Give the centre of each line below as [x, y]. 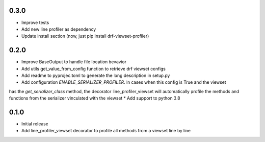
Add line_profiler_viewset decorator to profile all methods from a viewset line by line [106, 131]
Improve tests [35, 23]
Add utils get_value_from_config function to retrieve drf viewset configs [93, 69]
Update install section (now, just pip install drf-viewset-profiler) [85, 36]
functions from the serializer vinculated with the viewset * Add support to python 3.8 [95, 98]
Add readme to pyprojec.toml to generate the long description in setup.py [96, 75]
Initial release [35, 124]
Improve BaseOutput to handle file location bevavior [74, 62]
